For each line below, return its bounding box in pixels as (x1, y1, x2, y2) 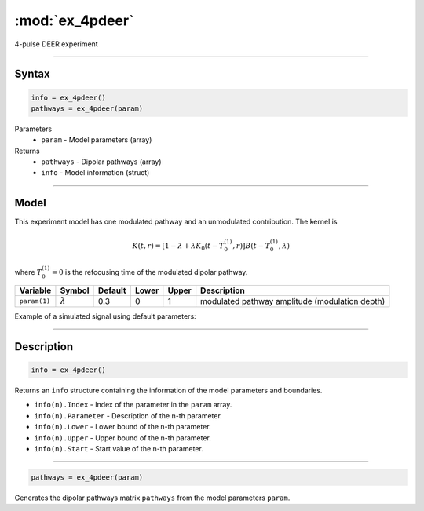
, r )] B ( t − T (232, 241, 271, 250)
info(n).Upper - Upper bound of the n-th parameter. (34, 433, 211, 443)
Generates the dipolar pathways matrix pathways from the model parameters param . (14, 493, 291, 502)
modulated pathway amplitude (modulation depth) (200, 295, 386, 306)
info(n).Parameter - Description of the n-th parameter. (34, 411, 223, 420)
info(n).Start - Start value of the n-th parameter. (34, 443, 203, 453)
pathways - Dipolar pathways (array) (41, 157, 162, 166)
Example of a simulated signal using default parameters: (14, 311, 196, 321)
